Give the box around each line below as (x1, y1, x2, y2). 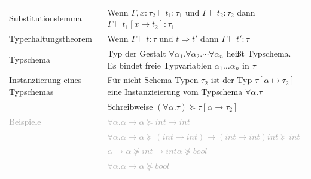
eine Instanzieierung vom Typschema (107, 85, 243, 98)
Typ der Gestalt (107, 47, 166, 60)
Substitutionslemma (9, 11, 82, 24)
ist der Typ (211, 73, 252, 86)
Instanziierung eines (9, 73, 82, 86)
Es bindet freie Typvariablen (107, 58, 212, 71)
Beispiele (9, 115, 41, 127)
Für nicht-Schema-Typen (107, 73, 199, 86)
